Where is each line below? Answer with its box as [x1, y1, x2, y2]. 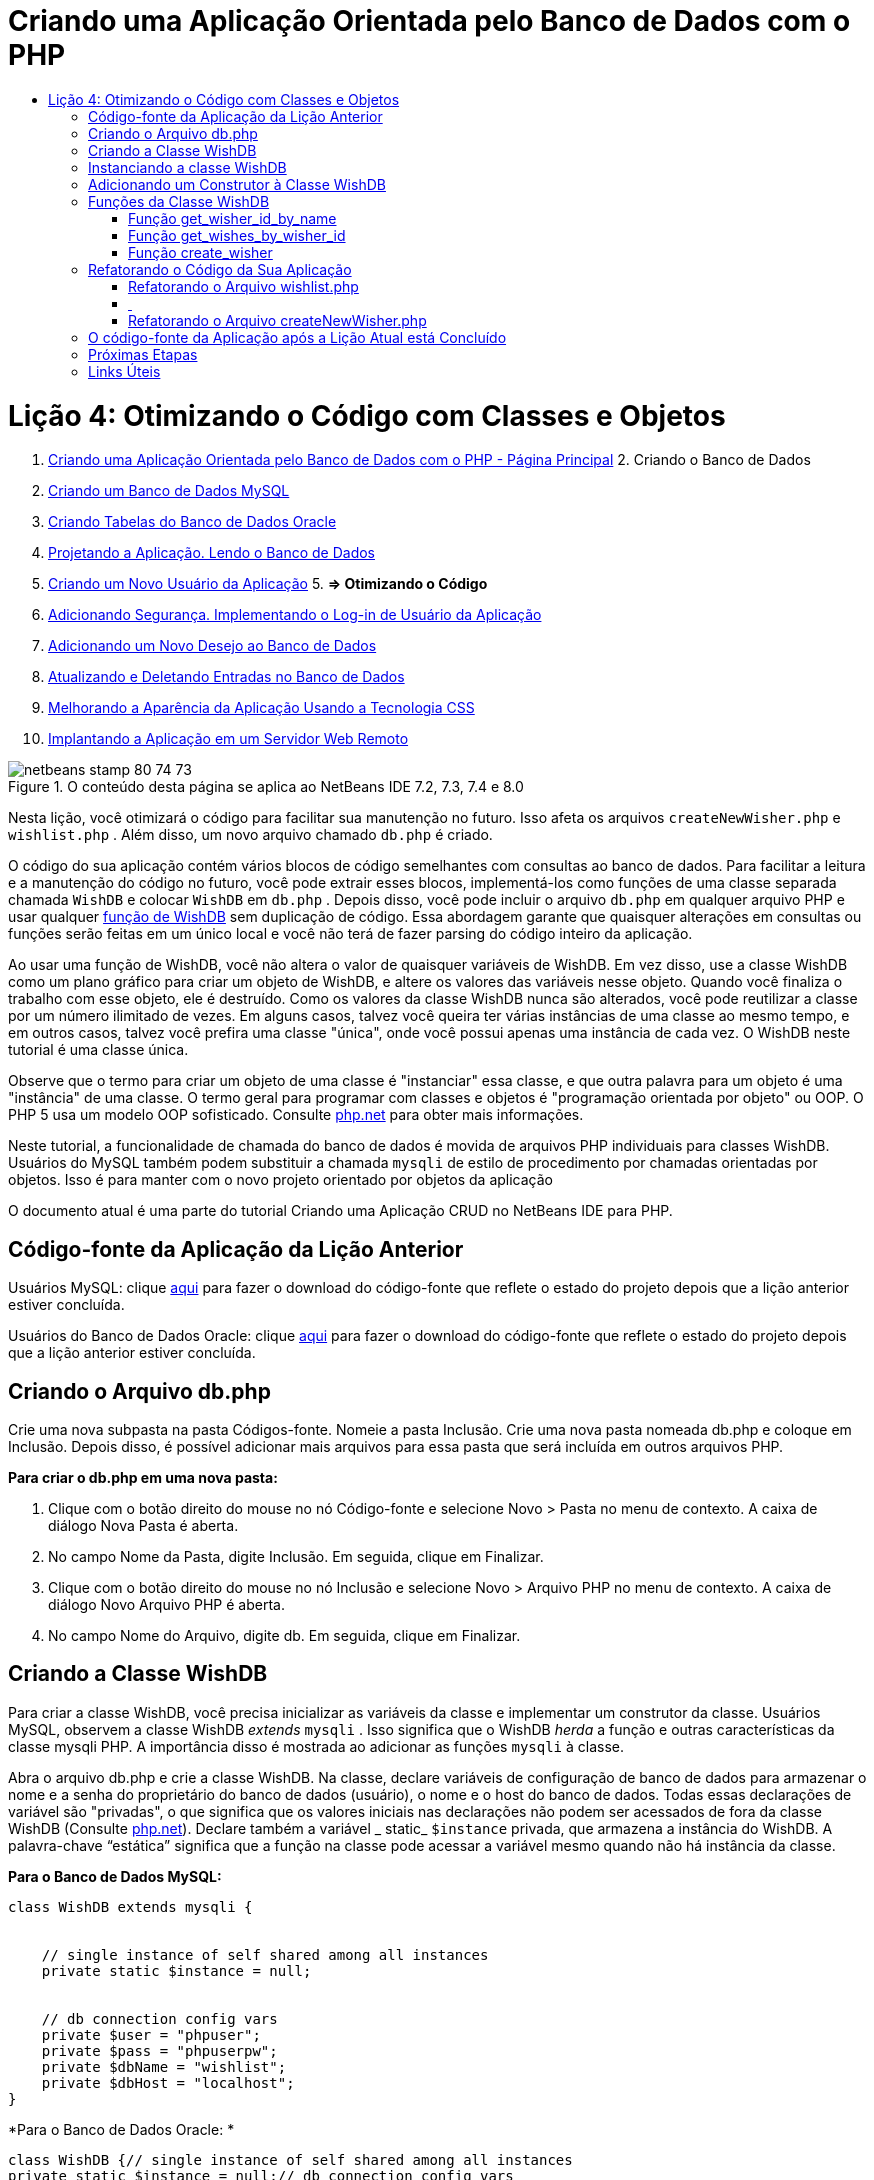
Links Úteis [88, 362, 161, 380]
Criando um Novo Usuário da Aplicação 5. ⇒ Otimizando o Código [48, 575, 488, 593]
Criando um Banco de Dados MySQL [48, 482, 290, 500]
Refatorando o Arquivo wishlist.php [128, 277, 359, 295]
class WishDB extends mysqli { [8, 1898, 253, 1915]
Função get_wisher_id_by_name [128, 209, 337, 227]
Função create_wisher [128, 243, 273, 261]
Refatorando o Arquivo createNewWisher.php [128, 311, 427, 329]
